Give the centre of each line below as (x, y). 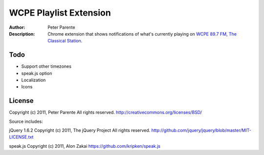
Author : (17, 27)
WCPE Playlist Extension (60, 13)
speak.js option (37, 73)
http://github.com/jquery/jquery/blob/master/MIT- (201, 130)
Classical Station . (65, 41)
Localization (33, 80)
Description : (22, 34)
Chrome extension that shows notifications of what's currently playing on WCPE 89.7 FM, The (142, 34)
